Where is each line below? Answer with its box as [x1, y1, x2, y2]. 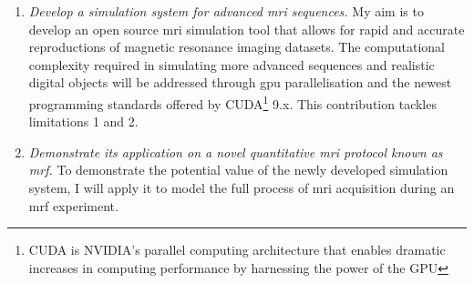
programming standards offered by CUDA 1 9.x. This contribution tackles [28, 91, 437, 113]
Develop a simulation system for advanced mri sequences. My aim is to [28, 2, 424, 20]
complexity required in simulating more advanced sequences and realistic [28, 55, 435, 74]
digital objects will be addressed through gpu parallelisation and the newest [28, 73, 452, 92]
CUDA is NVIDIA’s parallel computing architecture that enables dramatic [28, 240, 446, 259]
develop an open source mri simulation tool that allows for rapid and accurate [28, 19, 465, 38]
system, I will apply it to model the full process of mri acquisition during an [28, 178, 455, 197]
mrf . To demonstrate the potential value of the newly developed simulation [28, 160, 448, 179]
